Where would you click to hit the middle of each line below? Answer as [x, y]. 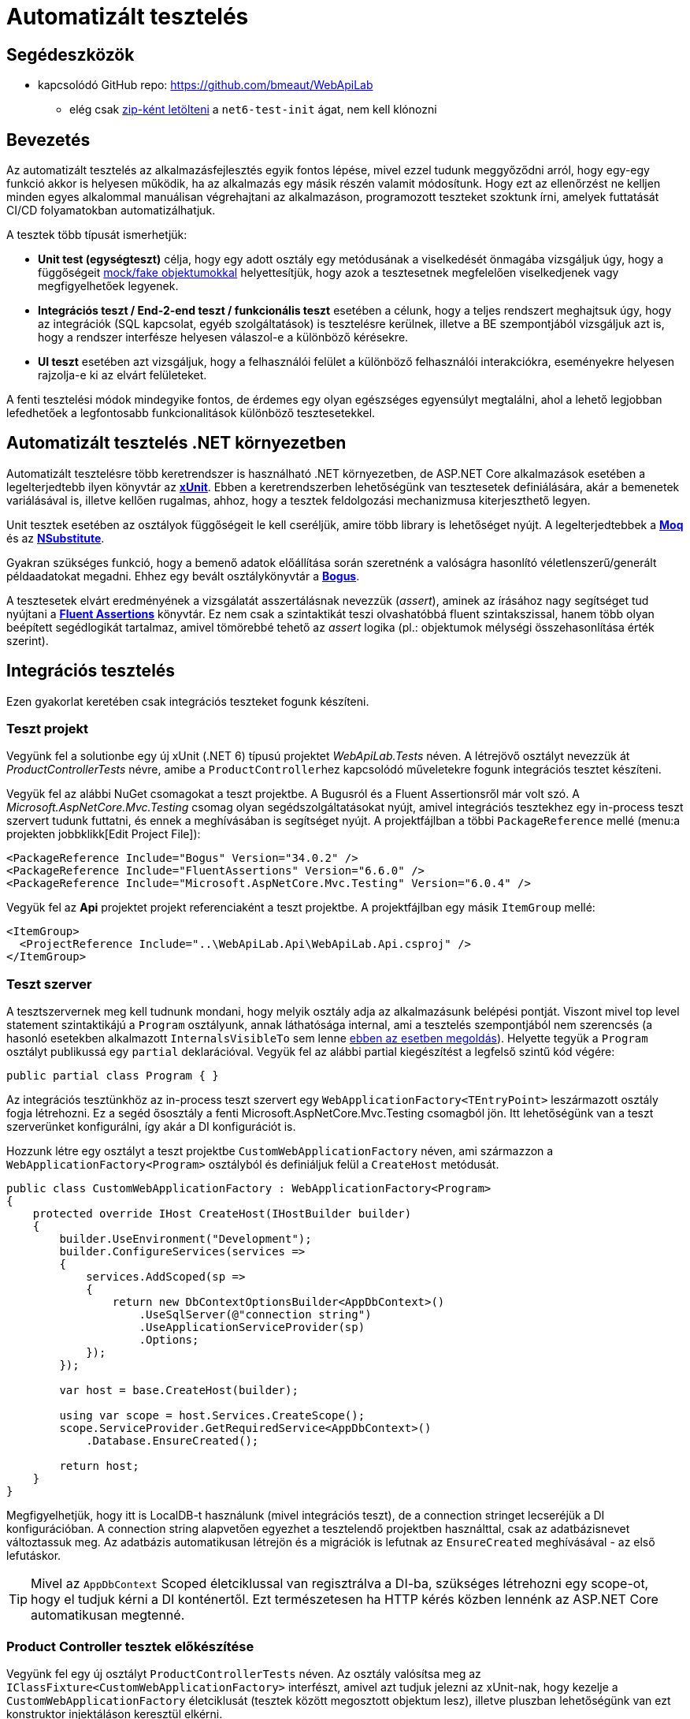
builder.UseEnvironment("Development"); [185, 1239]
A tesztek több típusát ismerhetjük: [97, 235]
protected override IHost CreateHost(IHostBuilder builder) [222, 1214]
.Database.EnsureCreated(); [172, 1441]
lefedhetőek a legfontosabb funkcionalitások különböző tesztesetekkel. [191, 413]
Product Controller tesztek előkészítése [130, 1646]
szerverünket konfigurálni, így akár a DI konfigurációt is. [151, 1127]
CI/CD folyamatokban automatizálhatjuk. [111, 211]
